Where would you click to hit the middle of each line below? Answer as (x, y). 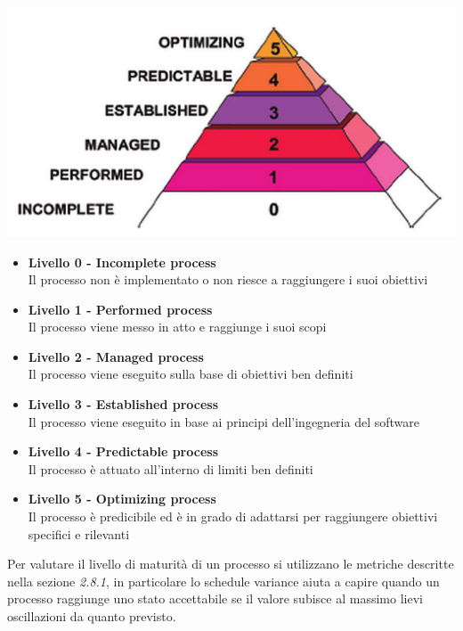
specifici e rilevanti (79, 533)
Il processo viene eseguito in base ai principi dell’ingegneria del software (223, 421)
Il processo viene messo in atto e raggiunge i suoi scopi (177, 327)
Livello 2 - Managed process (116, 356)
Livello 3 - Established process (123, 404)
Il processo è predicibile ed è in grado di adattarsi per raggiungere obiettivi (233, 516)
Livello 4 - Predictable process (123, 451)
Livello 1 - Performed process (120, 309)
